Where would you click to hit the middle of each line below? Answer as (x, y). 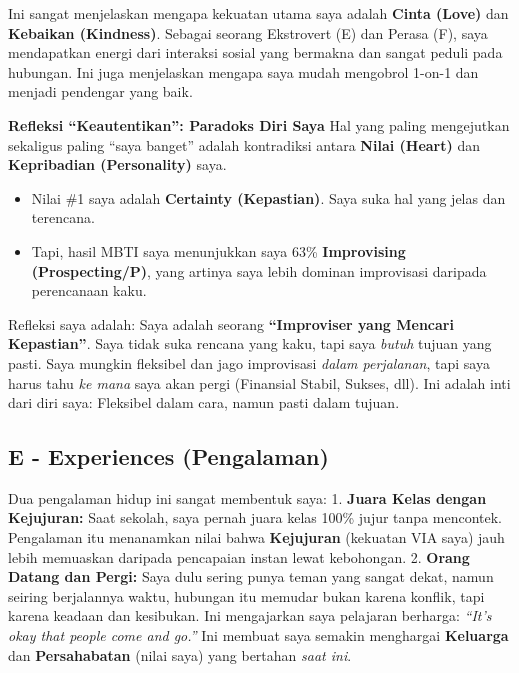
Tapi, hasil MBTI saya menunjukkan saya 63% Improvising (218, 250)
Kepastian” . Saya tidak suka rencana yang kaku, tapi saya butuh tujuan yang (250, 343)
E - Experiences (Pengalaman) (168, 456)
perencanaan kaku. (89, 290)
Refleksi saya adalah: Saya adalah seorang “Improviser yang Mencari (231, 323)
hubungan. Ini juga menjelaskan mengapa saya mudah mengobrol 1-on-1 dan (243, 71)
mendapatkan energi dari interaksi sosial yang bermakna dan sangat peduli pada (255, 52)
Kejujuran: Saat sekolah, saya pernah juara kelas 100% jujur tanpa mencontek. (255, 517)
